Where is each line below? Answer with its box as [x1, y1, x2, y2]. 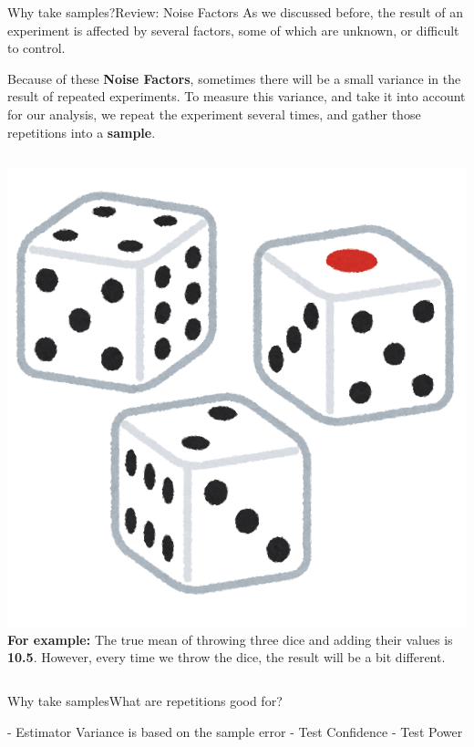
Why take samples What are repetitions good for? [7, 690, 283, 710]
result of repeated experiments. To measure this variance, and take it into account [7, 87, 466, 106]
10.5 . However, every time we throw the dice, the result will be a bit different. [7, 648, 446, 667]
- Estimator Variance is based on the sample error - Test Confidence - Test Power [7, 721, 463, 741]
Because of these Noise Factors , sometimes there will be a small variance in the [7, 68, 461, 88]
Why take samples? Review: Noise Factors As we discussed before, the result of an [7, 3, 464, 21]
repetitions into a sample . [7, 122, 156, 141]
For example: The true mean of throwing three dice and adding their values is [7, 629, 453, 648]
